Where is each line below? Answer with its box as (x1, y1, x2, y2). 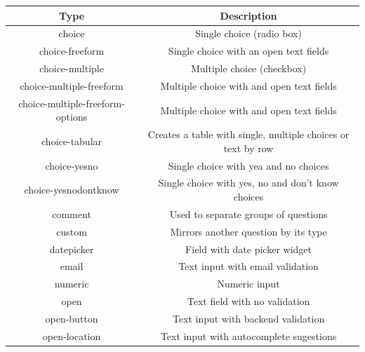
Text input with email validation (178, 259, 319, 273)
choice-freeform (39, 43, 105, 58)
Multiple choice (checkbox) (190, 61, 307, 76)
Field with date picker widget (185, 241, 312, 256)
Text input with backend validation (172, 311, 325, 325)
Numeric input (217, 276, 280, 291)
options (55, 109, 88, 124)
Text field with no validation (187, 294, 310, 309)
